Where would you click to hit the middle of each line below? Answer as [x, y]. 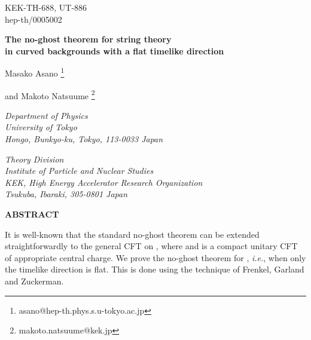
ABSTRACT [32, 214]
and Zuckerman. [34, 281]
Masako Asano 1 [35, 72]
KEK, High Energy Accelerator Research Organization [104, 182]
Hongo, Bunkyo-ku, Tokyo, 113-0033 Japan [84, 139]
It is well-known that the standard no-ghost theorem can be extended [132, 234]
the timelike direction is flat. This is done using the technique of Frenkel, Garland [155, 269]
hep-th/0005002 [33, 19]
